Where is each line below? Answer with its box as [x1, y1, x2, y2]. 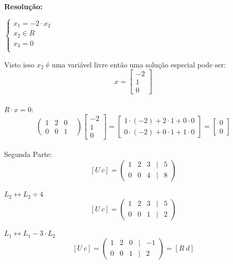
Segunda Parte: [4, 149, 52, 160]
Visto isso [4, 59, 34, 69]
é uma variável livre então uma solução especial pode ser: [46, 59, 226, 69]
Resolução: [4, 1, 43, 11]
